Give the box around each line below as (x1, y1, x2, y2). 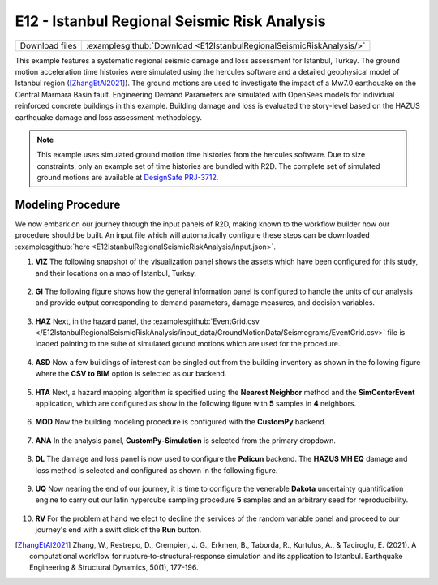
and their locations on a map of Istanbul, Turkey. (35, 268, 197, 277)
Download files (19, 40, 77, 51)
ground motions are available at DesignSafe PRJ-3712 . (36, 173, 219, 183)
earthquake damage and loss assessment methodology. (15, 112, 203, 122)
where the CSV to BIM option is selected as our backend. (35, 369, 227, 379)
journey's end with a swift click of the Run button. (35, 525, 202, 535)
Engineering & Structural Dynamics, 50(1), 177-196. (29, 562, 199, 572)
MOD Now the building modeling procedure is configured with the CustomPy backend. (35, 417, 327, 427)
